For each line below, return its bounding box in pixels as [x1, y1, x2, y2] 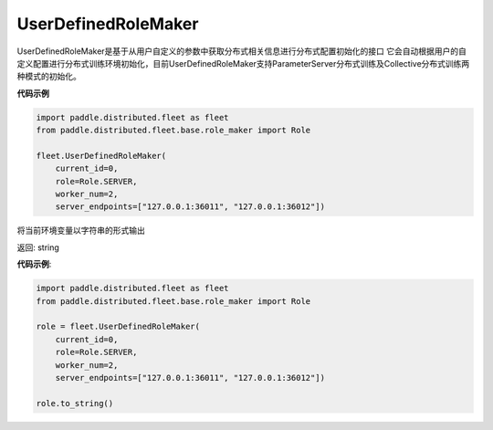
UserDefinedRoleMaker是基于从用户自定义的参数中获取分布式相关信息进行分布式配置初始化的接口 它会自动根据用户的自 [16, 46, 467, 57]
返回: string [16, 242, 59, 253]
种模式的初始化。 [16, 71, 81, 82]
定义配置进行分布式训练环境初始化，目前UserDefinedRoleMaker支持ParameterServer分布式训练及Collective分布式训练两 [16, 58, 470, 68]
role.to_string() [36, 398, 114, 408]
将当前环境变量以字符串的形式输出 [16, 225, 145, 236]
